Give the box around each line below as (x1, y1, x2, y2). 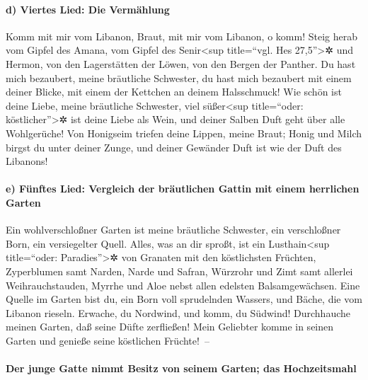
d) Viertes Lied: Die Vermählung (6, 1, 170, 16)
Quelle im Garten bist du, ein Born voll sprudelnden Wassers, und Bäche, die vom (6, 292, 362, 306)
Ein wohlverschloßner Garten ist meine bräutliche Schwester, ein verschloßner (6, 222, 341, 237)
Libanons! (6, 154, 48, 168)
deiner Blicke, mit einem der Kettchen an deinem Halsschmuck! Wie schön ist (6, 84, 342, 99)
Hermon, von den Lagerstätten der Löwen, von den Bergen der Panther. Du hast (6, 56, 356, 71)
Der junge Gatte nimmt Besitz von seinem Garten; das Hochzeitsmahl (6, 361, 357, 376)
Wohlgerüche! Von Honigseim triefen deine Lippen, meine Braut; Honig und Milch (6, 125, 362, 140)
